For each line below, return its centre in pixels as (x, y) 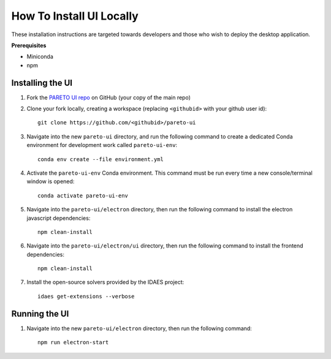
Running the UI (40, 313)
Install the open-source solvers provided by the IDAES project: (105, 282)
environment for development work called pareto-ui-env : (102, 145)
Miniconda (40, 57)
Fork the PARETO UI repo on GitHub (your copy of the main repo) (109, 97)
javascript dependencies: (59, 218)
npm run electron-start (73, 342)
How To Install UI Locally (75, 16)
